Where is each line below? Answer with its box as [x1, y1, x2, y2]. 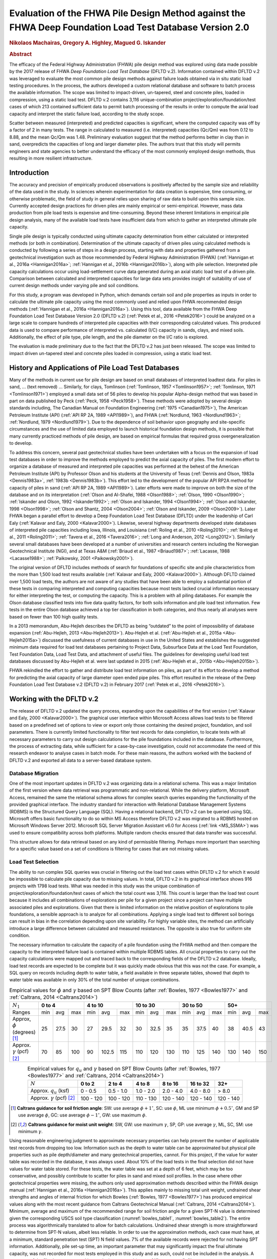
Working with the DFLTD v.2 [9, 694, 99, 703]
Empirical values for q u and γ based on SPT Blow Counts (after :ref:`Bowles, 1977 [27, 1065, 221, 1073]
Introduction [9, 168, 49, 177]
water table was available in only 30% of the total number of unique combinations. [9, 977, 180, 983]
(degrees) [12, 1029, 36, 1036]
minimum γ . [18, 1128, 43, 1134]
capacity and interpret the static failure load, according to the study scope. [9, 111, 164, 117]
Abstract [9, 50, 32, 57]
